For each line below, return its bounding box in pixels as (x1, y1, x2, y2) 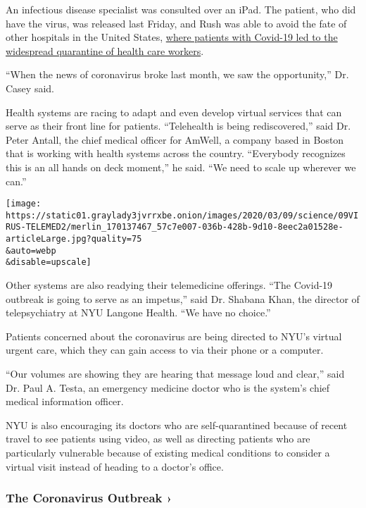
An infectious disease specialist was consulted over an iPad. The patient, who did (6, 2, 356, 16)
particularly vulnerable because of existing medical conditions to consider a (6, 445, 330, 459)
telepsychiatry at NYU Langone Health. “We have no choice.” (6, 305, 271, 320)
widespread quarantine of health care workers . (6, 43, 204, 58)
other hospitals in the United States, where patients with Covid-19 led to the (6, 30, 338, 44)
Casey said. (6, 80, 54, 95)
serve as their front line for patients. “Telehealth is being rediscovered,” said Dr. (6, 118, 351, 133)
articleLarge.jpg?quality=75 (6, 234, 142, 244)
